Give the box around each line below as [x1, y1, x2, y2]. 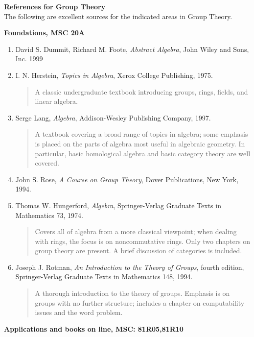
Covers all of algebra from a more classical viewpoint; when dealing [35, 226, 237, 237]
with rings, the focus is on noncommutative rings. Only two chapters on [35, 236, 251, 246]
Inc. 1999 [15, 53, 43, 64]
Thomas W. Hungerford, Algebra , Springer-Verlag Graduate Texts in [15, 200, 221, 210]
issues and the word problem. [35, 307, 123, 317]
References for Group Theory [4, 1, 106, 11]
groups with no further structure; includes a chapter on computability [35, 297, 245, 308]
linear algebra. [35, 96, 78, 106]
